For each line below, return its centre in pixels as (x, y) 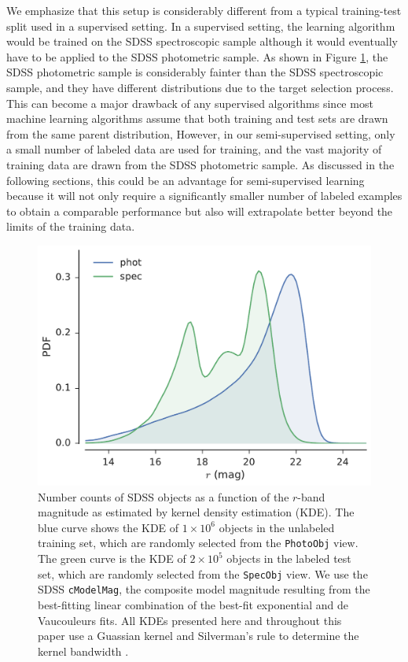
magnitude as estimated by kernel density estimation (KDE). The (196, 512)
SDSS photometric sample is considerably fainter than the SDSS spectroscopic (195, 72)
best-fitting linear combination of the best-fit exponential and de (193, 605)
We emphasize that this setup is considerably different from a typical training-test (204, 10)
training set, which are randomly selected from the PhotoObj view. (198, 543)
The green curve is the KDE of (112, 558)
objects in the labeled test (289, 558)
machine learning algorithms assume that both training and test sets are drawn (197, 118)
